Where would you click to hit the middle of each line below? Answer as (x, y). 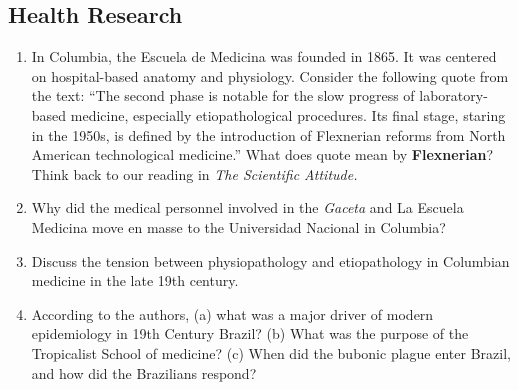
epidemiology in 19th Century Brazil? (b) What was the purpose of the (250, 333)
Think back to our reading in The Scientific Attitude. (194, 173)
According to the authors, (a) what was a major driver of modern (232, 313)
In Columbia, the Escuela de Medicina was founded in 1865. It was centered (264, 56)
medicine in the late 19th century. (135, 280)
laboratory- (453, 95)
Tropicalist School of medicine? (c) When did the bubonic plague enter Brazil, (271, 352)
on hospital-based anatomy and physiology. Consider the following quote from (270, 75)
